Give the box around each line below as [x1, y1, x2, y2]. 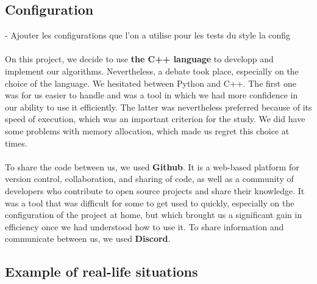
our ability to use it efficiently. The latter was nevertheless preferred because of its [5, 100, 312, 113]
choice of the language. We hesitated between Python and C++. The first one [5, 76, 296, 89]
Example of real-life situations [5, 262, 198, 281]
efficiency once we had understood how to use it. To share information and [5, 220, 284, 233]
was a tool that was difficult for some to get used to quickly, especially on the [5, 196, 294, 209]
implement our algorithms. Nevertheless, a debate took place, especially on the [5, 64, 299, 77]
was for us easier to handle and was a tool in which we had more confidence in [5, 89, 298, 101]
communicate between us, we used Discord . [5, 232, 171, 245]
